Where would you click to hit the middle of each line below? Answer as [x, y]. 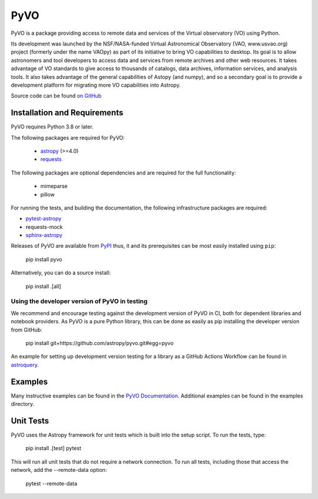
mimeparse [54, 186]
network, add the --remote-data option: [59, 470]
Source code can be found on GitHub [56, 96]
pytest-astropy [44, 219]
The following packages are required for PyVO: [68, 137]
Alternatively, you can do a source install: [61, 273]
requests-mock [44, 226]
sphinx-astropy [44, 235]
